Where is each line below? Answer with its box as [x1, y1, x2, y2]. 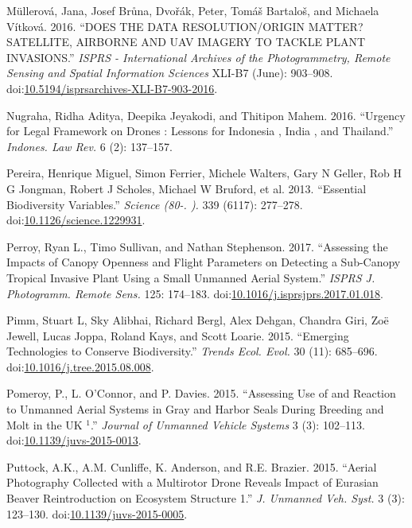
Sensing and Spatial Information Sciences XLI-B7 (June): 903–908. [6, 64, 333, 81]
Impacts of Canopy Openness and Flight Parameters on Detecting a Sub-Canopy [6, 254, 401, 270]
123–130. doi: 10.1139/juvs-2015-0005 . [6, 505, 188, 522]
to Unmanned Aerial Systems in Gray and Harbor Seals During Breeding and [6, 401, 384, 417]
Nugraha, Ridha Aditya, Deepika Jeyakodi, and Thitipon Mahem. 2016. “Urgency [6, 107, 406, 123]
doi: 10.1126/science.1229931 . [6, 212, 146, 228]
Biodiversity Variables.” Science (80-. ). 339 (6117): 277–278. [6, 196, 303, 212]
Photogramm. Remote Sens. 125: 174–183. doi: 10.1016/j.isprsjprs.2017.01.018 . [6, 285, 383, 301]
